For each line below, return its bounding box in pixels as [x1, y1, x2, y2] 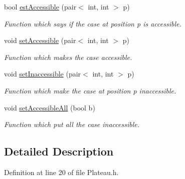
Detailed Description [4, 143, 114, 159]
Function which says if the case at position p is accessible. [4, 18, 181, 28]
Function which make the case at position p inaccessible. [4, 85, 176, 95]
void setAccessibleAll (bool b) [4, 102, 95, 112]
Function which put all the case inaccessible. [4, 119, 140, 129]
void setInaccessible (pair [4, 68, 81, 79]
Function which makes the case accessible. [4, 51, 132, 62]
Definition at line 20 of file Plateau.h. [4, 166, 119, 177]
